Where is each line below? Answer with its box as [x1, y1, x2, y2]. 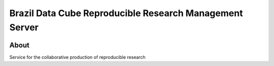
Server [9, 22, 39, 33]
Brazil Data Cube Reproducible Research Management [9, 8, 243, 19]
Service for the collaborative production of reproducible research [9, 54, 146, 60]
